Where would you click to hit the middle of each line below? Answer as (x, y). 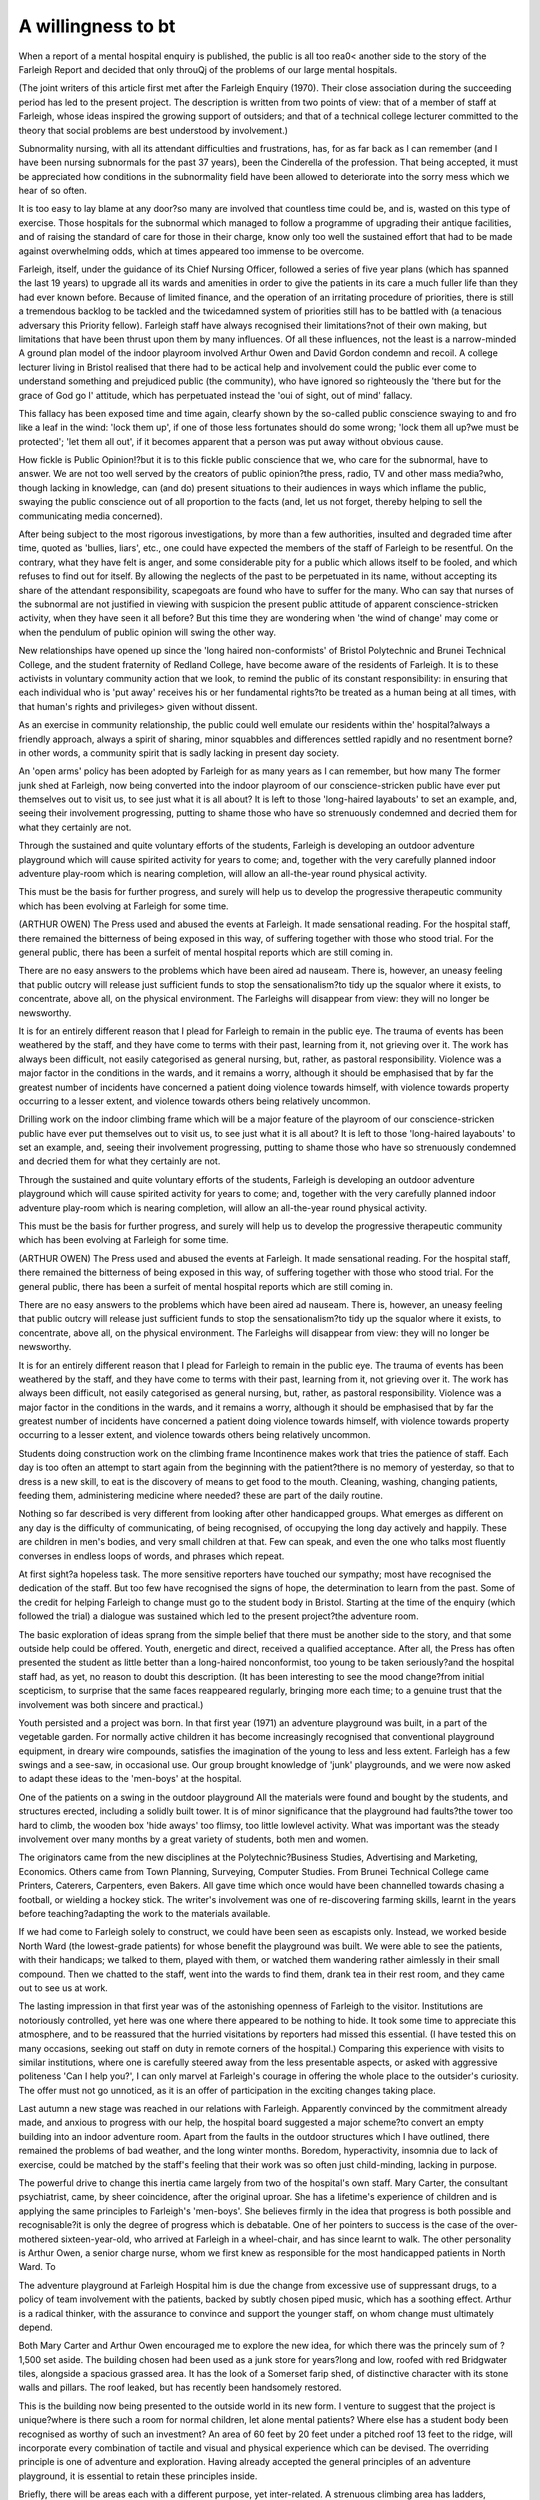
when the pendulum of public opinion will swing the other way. (147, 632)
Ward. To (37, 2267)
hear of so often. (52, 191)
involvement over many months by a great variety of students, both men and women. (193, 1839)
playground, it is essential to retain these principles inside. (138, 2476)
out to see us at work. (63, 1987)
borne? (498, 739)
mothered (38, 2239)
